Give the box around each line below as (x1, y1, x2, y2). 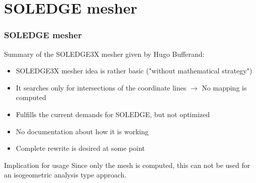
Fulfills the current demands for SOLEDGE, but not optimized (16, 109, 210, 119)
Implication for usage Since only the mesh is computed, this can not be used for (4, 159, 250, 170)
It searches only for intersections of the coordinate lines (16, 82, 187, 93)
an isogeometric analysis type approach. (4, 169, 127, 180)
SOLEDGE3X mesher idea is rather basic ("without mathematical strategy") (16, 65, 252, 76)
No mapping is (202, 82, 247, 93)
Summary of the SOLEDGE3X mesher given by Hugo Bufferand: (4, 48, 205, 59)
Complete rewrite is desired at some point (16, 143, 145, 153)
